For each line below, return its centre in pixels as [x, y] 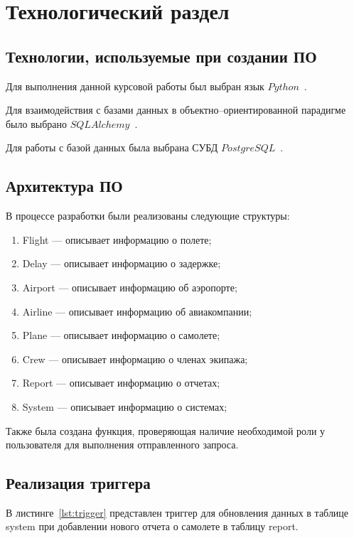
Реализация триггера [78, 483]
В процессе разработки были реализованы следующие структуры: [148, 216]
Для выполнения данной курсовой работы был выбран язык [135, 86]
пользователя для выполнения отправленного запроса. [122, 445]
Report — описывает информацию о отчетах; [121, 383]
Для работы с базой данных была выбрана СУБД [112, 147]
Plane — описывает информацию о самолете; [121, 335]
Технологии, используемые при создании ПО [161, 56]
